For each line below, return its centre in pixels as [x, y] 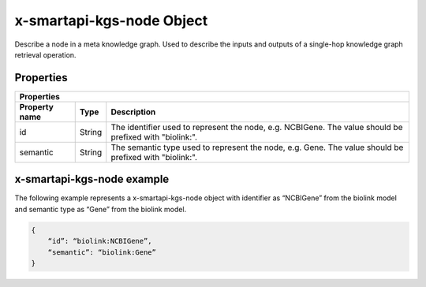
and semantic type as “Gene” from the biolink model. [101, 209]
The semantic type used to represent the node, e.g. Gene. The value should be [257, 147]
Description [133, 112]
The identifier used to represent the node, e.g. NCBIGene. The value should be [257, 127]
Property [37, 106]
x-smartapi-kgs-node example [92, 179]
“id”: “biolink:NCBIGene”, [100, 241]
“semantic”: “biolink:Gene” [102, 252]
